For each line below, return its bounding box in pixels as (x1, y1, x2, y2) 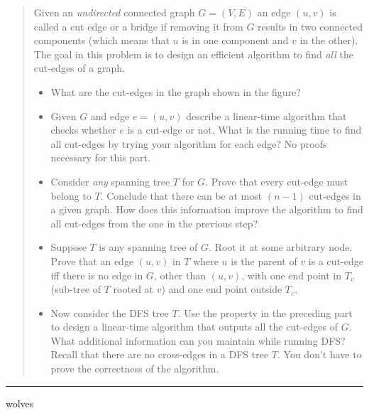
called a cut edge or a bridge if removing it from (33, 18, 243, 33)
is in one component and (182, 33, 289, 48)
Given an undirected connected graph (33, 5, 195, 19)
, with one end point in (241, 267, 342, 282)
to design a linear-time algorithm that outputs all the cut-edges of (50, 319, 338, 334)
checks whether (50, 122, 116, 137)
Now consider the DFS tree (50, 305, 169, 320)
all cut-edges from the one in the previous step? (50, 215, 258, 230)
